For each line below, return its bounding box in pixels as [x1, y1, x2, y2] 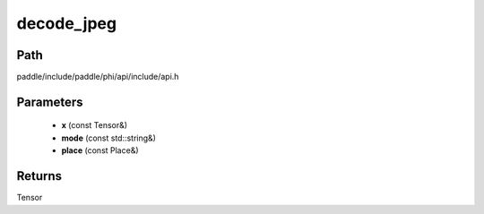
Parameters [16, 94, 83, 109]
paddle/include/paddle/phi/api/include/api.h [16, 72, 179, 82]
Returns [16, 168, 63, 184]
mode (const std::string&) [61, 133, 157, 143]
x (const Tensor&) [61, 120, 128, 131]
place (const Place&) [61, 145, 139, 156]
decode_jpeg [16, 13, 117, 33]
